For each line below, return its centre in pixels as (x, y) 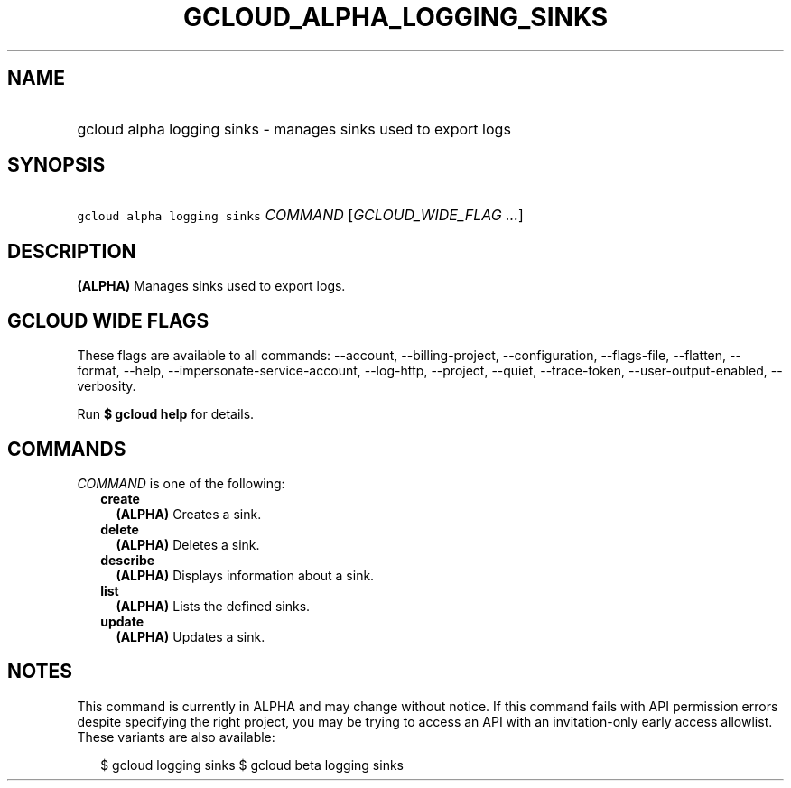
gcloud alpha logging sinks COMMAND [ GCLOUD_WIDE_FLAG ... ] (300, 215)
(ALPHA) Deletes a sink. (188, 544)
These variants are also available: (176, 737)
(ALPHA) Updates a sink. (191, 636)
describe (128, 560)
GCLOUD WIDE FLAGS (108, 320)
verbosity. (107, 386)
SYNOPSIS (56, 165)
